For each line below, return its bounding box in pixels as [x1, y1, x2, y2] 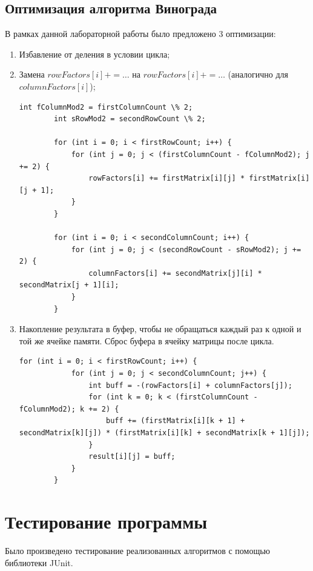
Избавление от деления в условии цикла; [19, 47, 170, 60]
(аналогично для [228, 68, 288, 81]
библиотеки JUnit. [5, 556, 73, 569]
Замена [19, 68, 45, 81]
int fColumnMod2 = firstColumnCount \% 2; [19, 102, 193, 112]
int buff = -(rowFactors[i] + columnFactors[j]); [88, 381, 292, 390]
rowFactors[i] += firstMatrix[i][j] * [88, 174, 245, 183]
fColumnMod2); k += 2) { [19, 404, 119, 413]
